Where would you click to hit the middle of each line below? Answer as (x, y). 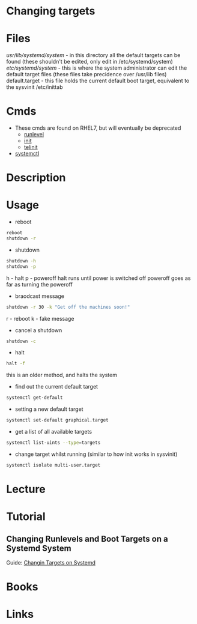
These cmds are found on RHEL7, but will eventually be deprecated (98, 128)
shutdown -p (21, 266)
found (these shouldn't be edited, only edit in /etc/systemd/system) (89, 62)
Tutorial (26, 517)
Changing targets (51, 11)
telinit (31, 147)
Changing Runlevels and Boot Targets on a (87, 539)
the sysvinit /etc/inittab (35, 87)
